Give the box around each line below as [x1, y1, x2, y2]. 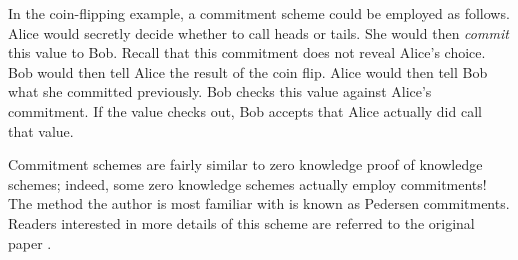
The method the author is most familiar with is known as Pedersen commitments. [8, 193, 510, 214]
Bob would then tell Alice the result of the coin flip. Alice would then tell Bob [8, 61, 488, 82]
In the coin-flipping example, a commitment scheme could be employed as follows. [8, 3, 510, 23]
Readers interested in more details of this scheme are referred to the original [8, 212, 475, 233]
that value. [8, 120, 74, 141]
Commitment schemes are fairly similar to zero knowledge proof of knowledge [8, 154, 483, 175]
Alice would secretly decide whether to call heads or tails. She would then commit [8, 22, 509, 43]
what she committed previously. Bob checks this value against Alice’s [8, 81, 432, 102]
